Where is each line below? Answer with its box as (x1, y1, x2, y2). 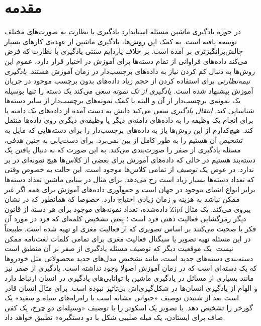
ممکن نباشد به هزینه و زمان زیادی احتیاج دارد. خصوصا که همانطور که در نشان (5, 194, 240, 204)
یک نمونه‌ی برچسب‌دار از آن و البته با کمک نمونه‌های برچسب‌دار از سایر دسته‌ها (5, 95, 241, 106)
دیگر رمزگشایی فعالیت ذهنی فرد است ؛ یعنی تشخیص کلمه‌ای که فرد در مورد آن (5, 213, 246, 224)
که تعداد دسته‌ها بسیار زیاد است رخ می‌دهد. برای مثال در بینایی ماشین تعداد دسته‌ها (5, 174, 254, 185)
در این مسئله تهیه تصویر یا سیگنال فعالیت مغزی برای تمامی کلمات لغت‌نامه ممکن (5, 233, 251, 243)
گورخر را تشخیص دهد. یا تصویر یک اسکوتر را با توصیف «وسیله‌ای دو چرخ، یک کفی (5, 302, 253, 312)
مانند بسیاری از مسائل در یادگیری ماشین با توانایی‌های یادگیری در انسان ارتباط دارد (5, 272, 254, 283)
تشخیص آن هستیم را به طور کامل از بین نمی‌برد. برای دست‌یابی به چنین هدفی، (5, 134, 243, 145)
